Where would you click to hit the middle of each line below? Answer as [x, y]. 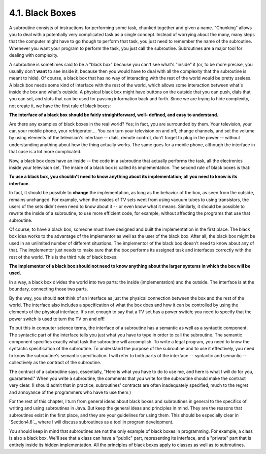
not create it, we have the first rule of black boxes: [60, 106]
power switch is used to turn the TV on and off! [57, 319]
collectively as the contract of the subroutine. [55, 363]
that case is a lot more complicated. [45, 152]
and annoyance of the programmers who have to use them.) [70, 392]
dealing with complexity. [34, 55]
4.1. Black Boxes [43, 13]
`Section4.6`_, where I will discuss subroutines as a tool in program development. [91, 422]
